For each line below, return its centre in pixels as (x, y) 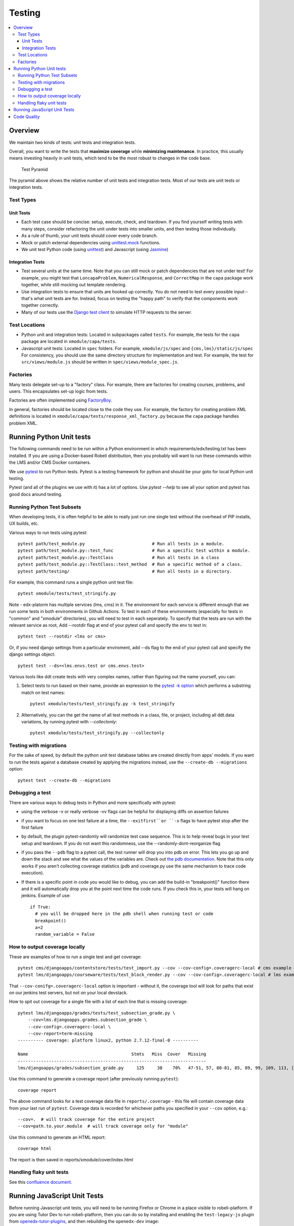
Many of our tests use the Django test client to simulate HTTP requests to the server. (107, 312)
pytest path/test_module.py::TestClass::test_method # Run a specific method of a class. (130, 564)
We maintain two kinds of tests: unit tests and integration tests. (73, 142)
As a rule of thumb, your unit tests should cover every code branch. (89, 236)
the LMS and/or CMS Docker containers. (50, 462)
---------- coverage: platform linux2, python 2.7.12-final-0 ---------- (108, 1040)
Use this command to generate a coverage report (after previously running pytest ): (94, 1079)
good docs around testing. (36, 494)
